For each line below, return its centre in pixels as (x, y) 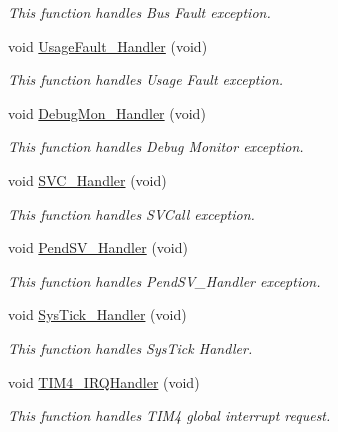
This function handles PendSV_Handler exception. (164, 280)
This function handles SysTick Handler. (130, 347)
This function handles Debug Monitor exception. (156, 146)
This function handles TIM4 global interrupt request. (169, 415)
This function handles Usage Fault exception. (146, 79)
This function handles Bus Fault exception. (139, 12)
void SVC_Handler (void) (87, 179)
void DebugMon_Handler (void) (107, 112)
